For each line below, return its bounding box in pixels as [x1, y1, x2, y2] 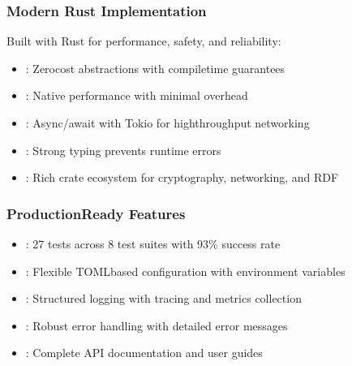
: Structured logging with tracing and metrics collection [25, 290, 302, 307]
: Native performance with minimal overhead [25, 87, 248, 104]
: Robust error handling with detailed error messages [25, 316, 288, 334]
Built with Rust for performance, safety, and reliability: [6, 32, 281, 50]
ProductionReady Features [6, 203, 186, 223]
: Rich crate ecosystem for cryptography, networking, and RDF [25, 169, 339, 186]
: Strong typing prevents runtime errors [25, 141, 221, 158]
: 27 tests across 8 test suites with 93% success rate [25, 235, 281, 252]
